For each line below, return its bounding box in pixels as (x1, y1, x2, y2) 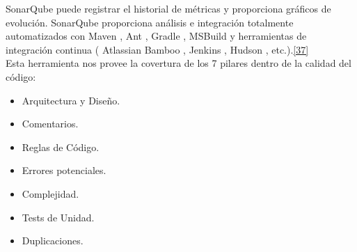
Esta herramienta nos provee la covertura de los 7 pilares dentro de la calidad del (6, 56, 351, 70)
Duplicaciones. (22, 233, 84, 248)
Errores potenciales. (22, 163, 106, 178)
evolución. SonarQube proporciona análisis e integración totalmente (6, 15, 294, 29)
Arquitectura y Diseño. (22, 93, 120, 107)
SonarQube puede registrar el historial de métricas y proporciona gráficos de (6, 1, 331, 15)
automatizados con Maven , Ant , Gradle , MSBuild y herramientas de (6, 29, 307, 43)
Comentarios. (22, 116, 79, 131)
